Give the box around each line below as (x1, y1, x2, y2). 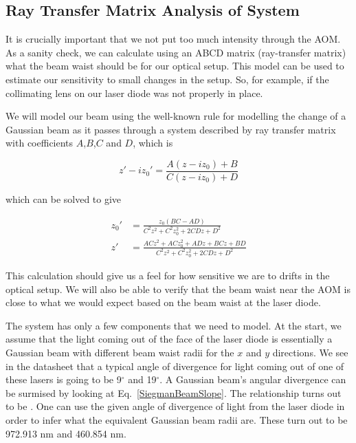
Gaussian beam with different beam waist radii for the (5, 345, 234, 359)
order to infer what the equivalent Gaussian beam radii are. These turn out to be (5, 412, 348, 426)
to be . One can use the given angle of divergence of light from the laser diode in (5, 399, 345, 413)
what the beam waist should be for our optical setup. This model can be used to (5, 58, 344, 73)
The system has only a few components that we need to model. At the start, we (5, 318, 342, 332)
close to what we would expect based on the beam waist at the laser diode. (5, 295, 321, 310)
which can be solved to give (5, 192, 122, 206)
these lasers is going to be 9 (5, 372, 122, 387)
